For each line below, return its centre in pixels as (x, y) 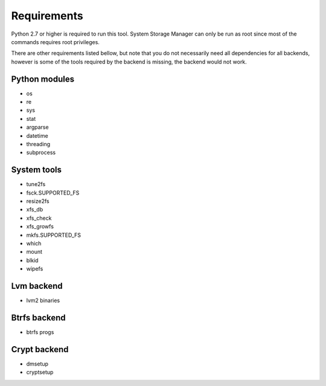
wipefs (35, 269)
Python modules (43, 79)
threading (38, 144)
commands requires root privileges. (55, 42)
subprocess (41, 153)
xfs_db (35, 210)
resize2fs (38, 201)
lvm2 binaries (43, 301)
